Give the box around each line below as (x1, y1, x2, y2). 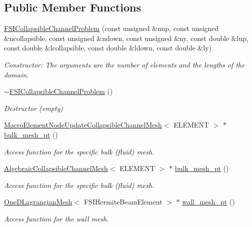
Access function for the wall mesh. (4, 213, 109, 223)
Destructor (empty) (4, 102, 63, 113)
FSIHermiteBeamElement (83, 196, 162, 207)
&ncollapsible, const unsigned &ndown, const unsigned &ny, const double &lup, (4, 32, 248, 43)
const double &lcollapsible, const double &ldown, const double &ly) (4, 42, 211, 53)
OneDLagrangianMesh (4, 196, 72, 207)
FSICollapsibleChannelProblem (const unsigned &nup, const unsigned (4, 23, 219, 33)
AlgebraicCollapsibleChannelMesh (4, 163, 108, 173)
